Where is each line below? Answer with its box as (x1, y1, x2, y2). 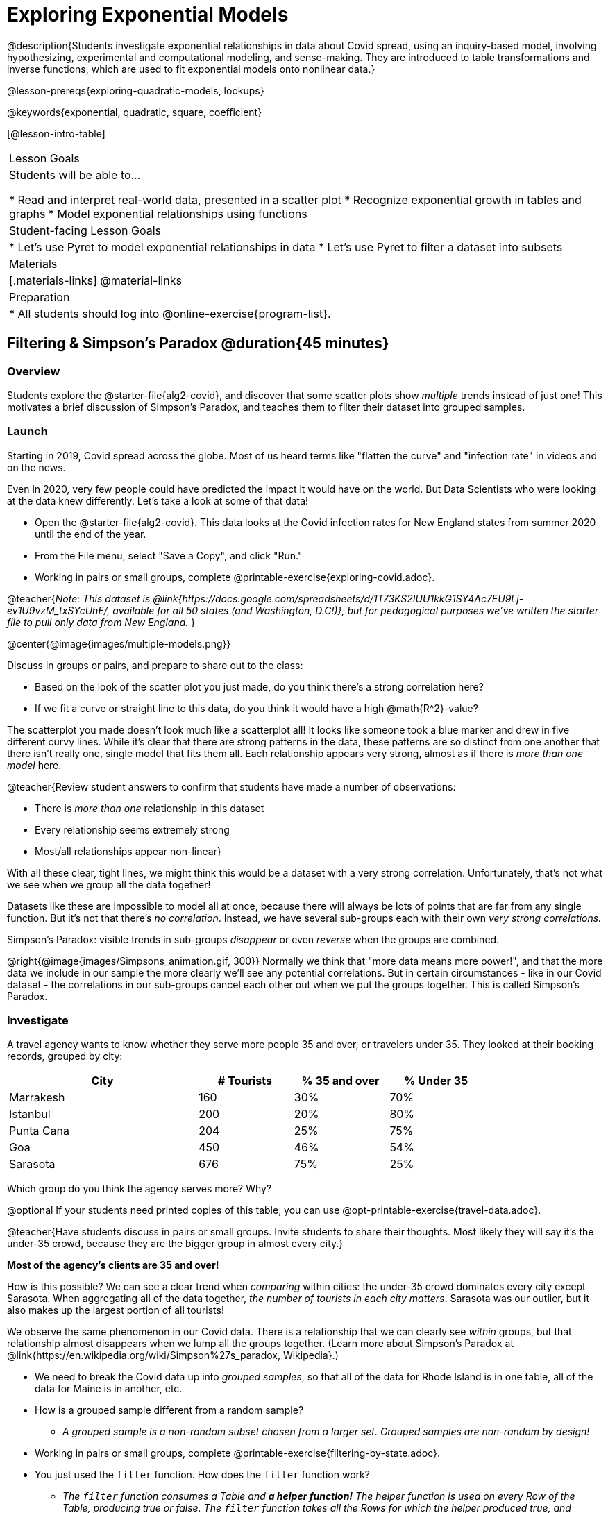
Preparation (9, 289, 70, 304)
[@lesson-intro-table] (7, 127, 105, 140)
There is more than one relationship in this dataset (35, 802, 264, 814)
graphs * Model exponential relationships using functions (9, 206, 307, 221)
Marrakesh (9, 1090, 65, 1105)
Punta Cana (9, 1124, 70, 1138)
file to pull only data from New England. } (7, 616, 196, 628)
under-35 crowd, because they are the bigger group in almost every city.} (7, 1237, 344, 1250)
